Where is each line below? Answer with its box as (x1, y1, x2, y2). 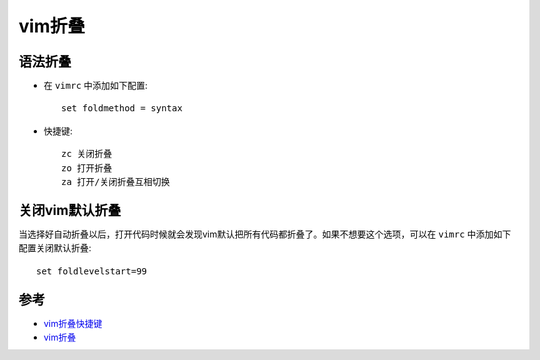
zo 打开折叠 (61, 162, 113, 174)
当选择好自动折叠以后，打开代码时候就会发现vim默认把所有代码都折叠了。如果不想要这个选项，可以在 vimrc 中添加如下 (18, 228, 512, 240)
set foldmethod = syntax (61, 103, 183, 114)
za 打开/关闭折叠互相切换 (61, 176, 170, 188)
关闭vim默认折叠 (18, 201, 122, 219)
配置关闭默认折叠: (18, 242, 92, 254)
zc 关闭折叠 (61, 148, 113, 160)
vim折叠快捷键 (43, 317, 103, 329)
